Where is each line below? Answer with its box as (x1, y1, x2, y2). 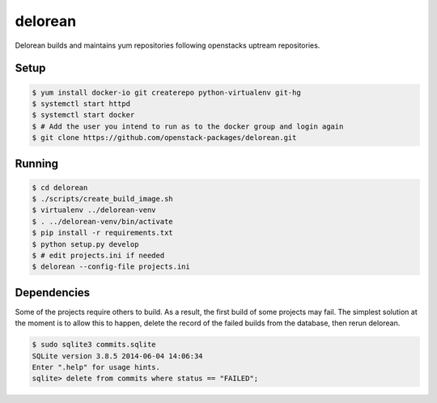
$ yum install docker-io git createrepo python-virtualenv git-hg (32, 87, 301, 97)
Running (15, 156, 59, 170)
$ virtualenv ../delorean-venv (32, 206, 157, 214)
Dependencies (15, 286, 91, 299)
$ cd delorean (32, 183, 88, 192)
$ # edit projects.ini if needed (32, 251, 165, 261)
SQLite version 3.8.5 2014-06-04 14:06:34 (32, 351, 203, 360)
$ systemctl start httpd (32, 99, 131, 108)
